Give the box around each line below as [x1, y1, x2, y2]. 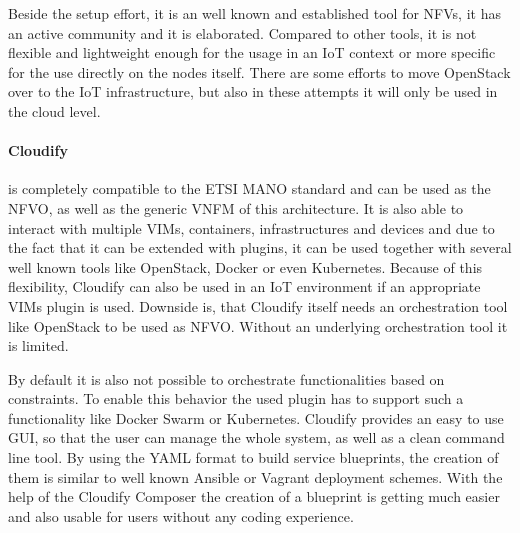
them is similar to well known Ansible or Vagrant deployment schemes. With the [8, 466, 503, 487]
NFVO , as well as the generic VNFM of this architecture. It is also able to [8, 197, 464, 218]
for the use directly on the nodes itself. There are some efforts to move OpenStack [8, 61, 511, 82]
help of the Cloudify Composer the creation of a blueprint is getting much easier [8, 486, 500, 507]
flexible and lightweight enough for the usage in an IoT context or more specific [8, 42, 496, 63]
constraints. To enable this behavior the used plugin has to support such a [8, 388, 464, 409]
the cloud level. [8, 100, 101, 121]
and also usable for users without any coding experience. [8, 505, 354, 526]
